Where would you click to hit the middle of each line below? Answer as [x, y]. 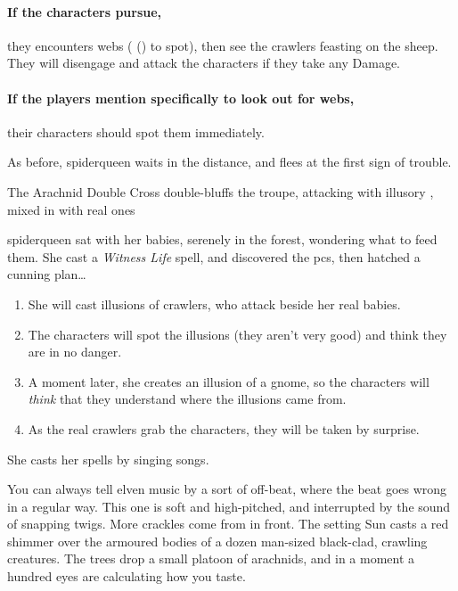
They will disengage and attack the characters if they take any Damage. [204, 63]
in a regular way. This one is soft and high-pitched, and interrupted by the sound [229, 506]
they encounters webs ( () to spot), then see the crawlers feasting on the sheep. [223, 45]
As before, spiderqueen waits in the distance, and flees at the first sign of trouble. [229, 162]
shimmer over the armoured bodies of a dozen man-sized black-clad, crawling [217, 541]
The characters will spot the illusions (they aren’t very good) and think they [237, 334]
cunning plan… [47, 274]
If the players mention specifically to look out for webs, [181, 98]
